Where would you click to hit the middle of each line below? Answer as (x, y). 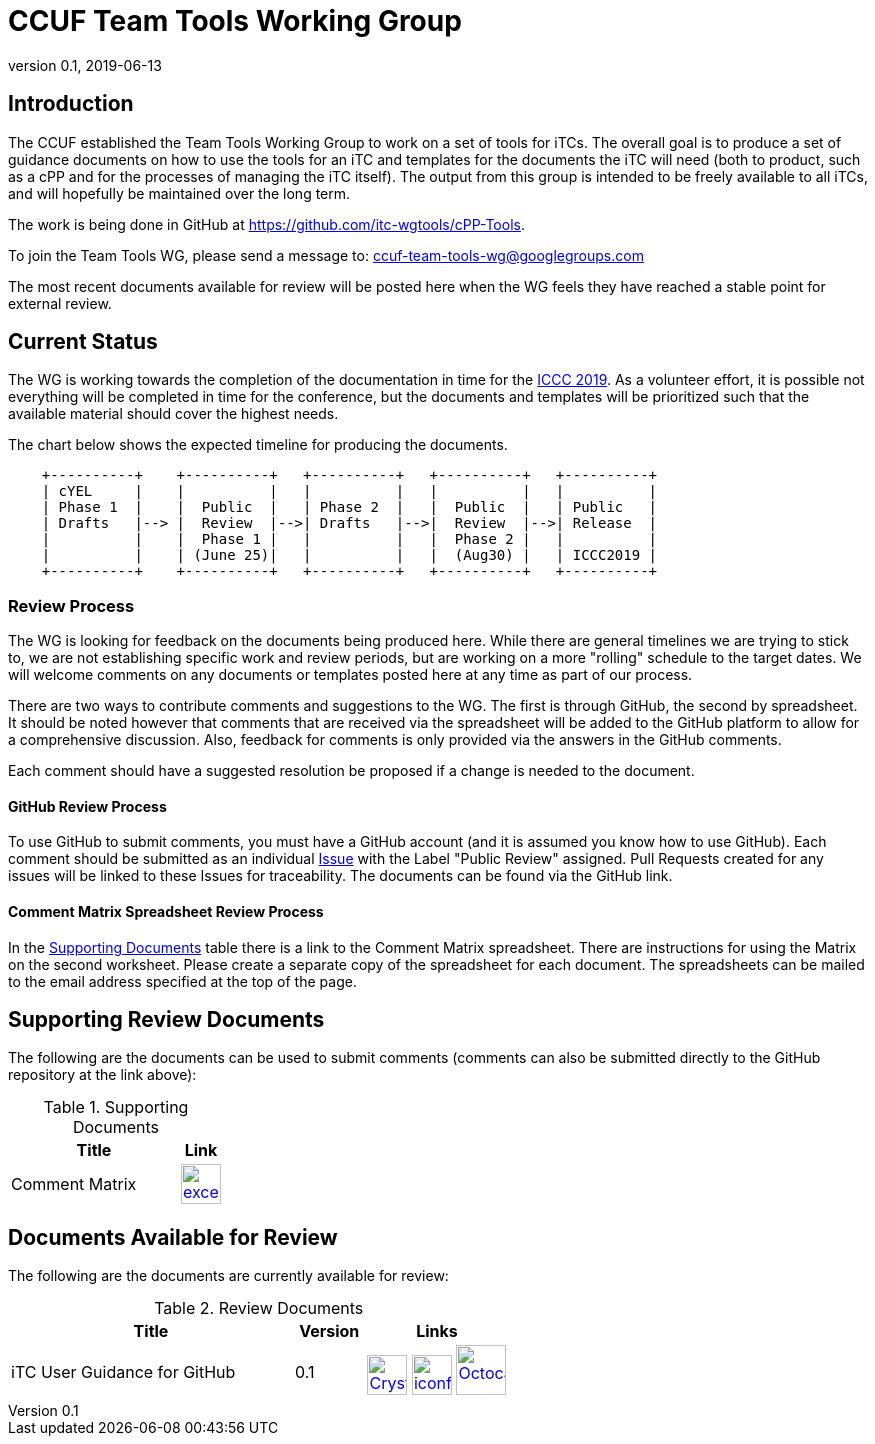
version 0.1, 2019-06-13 (85, 65)
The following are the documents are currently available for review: (228, 1276)
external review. (60, 303)
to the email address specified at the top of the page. (182, 981)
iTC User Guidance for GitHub (123, 1372)
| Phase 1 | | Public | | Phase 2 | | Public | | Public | (349, 507)
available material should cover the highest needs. (173, 414)
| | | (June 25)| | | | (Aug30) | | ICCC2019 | (349, 555)
